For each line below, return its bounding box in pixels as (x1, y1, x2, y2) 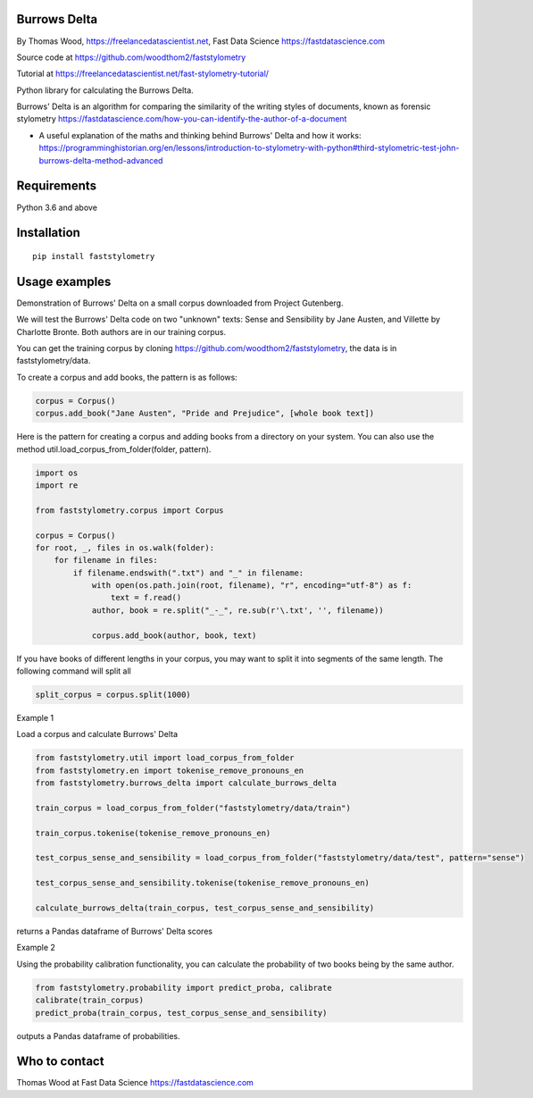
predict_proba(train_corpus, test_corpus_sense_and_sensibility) (35, 1008, 328, 1018)
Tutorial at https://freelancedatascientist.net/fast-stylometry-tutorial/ (16, 68, 270, 80)
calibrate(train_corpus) (35, 995, 145, 1005)
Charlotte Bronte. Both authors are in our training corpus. (16, 326, 227, 337)
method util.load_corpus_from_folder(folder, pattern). (16, 443, 212, 455)
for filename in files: (54, 555, 158, 566)
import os (35, 467, 79, 478)
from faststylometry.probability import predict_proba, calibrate (35, 983, 332, 993)
